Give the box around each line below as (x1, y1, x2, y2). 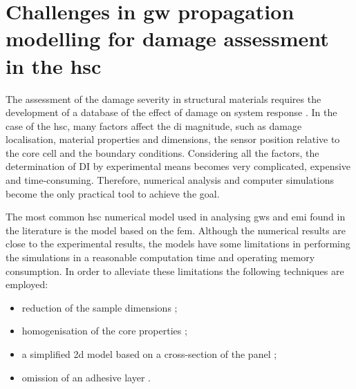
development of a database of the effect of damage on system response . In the (6, 105, 337, 120)
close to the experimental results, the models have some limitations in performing (6, 236, 350, 251)
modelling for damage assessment (6, 24, 329, 53)
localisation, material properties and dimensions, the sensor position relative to (6, 132, 340, 146)
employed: (6, 277, 48, 292)
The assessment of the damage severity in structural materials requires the (6, 91, 321, 106)
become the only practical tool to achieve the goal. (6, 186, 220, 200)
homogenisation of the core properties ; (21, 323, 187, 338)
